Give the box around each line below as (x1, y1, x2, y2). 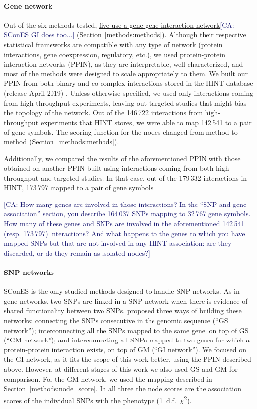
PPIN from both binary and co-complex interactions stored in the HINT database (4, 78, 253, 88)
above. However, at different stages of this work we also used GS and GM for (4, 364, 238, 374)
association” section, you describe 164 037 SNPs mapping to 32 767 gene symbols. (4, 208, 251, 219)
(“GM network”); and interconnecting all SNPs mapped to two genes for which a (4, 335, 250, 345)
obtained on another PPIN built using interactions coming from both (4, 163, 214, 173)
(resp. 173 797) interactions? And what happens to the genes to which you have (4, 228, 245, 238)
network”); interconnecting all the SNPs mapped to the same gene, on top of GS (4, 325, 249, 335)
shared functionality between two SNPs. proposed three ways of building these (4, 305, 242, 316)
